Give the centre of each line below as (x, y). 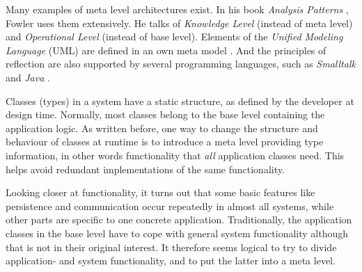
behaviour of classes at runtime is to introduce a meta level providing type (165, 142)
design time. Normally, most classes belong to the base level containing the (165, 114)
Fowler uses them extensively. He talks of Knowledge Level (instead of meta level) (179, 23)
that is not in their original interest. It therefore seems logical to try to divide (171, 247)
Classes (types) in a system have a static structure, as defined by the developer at (180, 101)
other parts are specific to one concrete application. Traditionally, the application (179, 219)
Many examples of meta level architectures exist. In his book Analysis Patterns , (177, 9)
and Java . (28, 77)
